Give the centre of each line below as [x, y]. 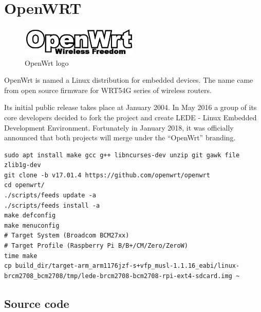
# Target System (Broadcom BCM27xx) [67, 236]
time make [21, 256]
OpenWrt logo [47, 62]
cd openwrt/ [24, 185]
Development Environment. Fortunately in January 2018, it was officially [119, 127]
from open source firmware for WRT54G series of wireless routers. [108, 90]
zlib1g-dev [23, 165]
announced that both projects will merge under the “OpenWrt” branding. [120, 137]
